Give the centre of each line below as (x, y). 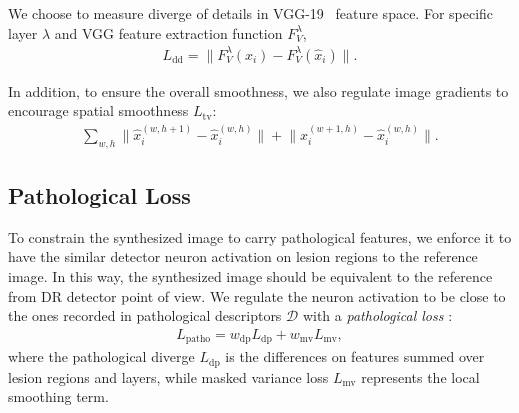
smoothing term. (58, 396)
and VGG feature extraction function (168, 32)
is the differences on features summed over (355, 356)
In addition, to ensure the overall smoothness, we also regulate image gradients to (258, 90)
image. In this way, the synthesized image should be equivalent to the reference (250, 275)
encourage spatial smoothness (98, 110)
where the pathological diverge (101, 356)
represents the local (420, 376)
